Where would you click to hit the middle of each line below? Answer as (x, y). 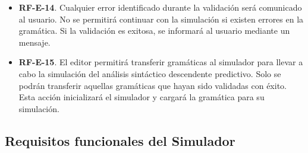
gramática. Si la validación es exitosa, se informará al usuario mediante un (154, 31)
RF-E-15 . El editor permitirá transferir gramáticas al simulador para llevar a (161, 62)
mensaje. (34, 42)
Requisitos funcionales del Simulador (120, 140)
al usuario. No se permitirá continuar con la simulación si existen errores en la (161, 19)
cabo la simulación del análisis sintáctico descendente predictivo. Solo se (150, 73)
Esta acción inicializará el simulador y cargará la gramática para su (142, 97)
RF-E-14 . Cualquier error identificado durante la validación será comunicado (160, 7)
